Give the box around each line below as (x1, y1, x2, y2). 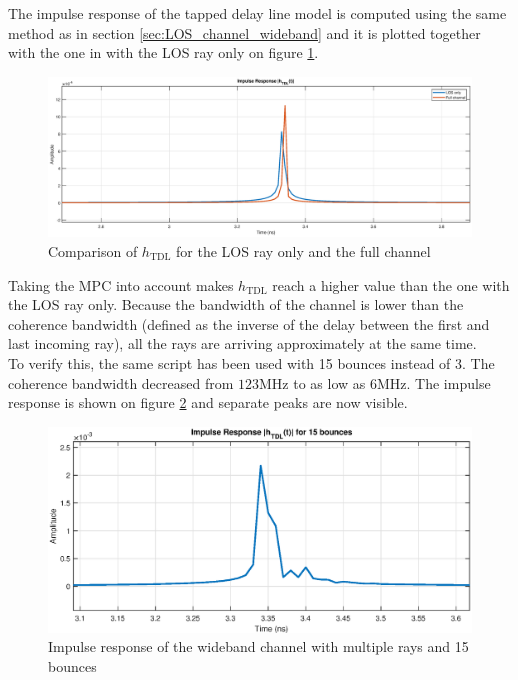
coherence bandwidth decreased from (8, 372, 234, 393)
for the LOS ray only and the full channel (176, 241, 431, 262)
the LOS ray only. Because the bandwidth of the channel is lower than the (8, 294, 464, 315)
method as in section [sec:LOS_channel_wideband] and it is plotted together (8, 22, 481, 43)
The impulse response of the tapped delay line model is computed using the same (8, 3, 507, 23)
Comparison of (48, 241, 138, 262)
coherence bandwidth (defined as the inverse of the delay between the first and (8, 313, 490, 334)
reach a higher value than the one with (272, 274, 510, 295)
